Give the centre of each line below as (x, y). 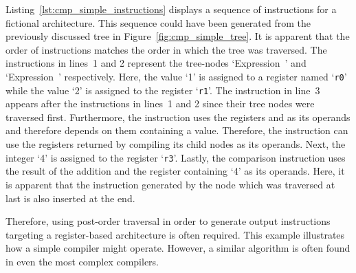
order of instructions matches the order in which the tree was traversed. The (166, 49)
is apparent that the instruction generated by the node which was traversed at (170, 184)
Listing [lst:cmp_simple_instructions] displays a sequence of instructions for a (171, 9)
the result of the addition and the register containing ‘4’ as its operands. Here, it (175, 171)
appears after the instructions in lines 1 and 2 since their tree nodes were (160, 103)
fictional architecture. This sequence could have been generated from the (158, 22)
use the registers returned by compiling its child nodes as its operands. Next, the (176, 144)
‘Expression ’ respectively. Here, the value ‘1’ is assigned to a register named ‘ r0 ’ (176, 76)
